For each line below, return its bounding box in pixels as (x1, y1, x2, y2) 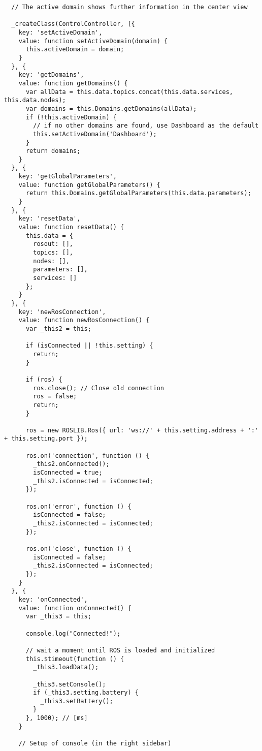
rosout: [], (33, 240, 74, 248)
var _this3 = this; (25, 613, 91, 620)
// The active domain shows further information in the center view (11, 4, 248, 11)
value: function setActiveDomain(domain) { (18, 37, 168, 45)
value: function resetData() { (18, 224, 124, 231)
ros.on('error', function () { (25, 503, 132, 510)
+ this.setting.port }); (4, 435, 88, 443)
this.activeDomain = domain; (25, 46, 124, 53)
